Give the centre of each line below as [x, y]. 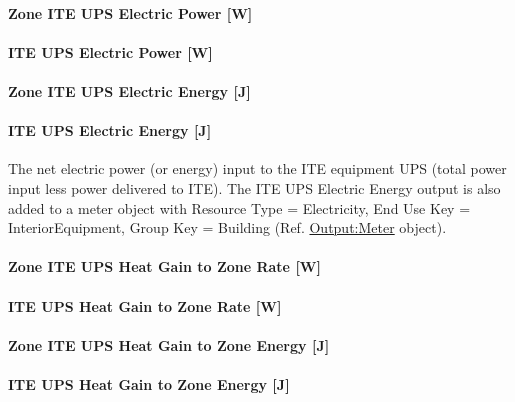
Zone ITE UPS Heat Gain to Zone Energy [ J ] [169, 344]
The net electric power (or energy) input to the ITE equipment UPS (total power [257, 168]
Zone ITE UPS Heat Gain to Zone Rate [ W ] [164, 266]
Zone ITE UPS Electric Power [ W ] [130, 12]
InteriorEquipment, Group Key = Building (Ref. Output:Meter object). [227, 227]
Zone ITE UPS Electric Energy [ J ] [129, 90]
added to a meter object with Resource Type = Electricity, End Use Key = [239, 207]
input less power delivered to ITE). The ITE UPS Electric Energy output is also [254, 187]
